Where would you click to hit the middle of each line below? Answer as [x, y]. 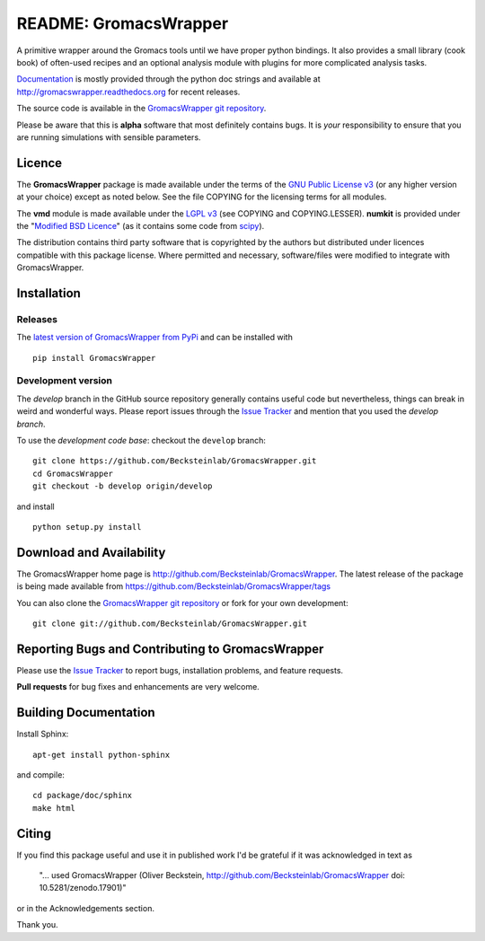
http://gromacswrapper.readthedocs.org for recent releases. [128, 92]
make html [54, 808]
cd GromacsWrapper [73, 473]
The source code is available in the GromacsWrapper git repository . [141, 109]
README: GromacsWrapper [123, 23]
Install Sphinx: [43, 734]
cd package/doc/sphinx [83, 796]
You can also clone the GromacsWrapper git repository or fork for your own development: [183, 602]
